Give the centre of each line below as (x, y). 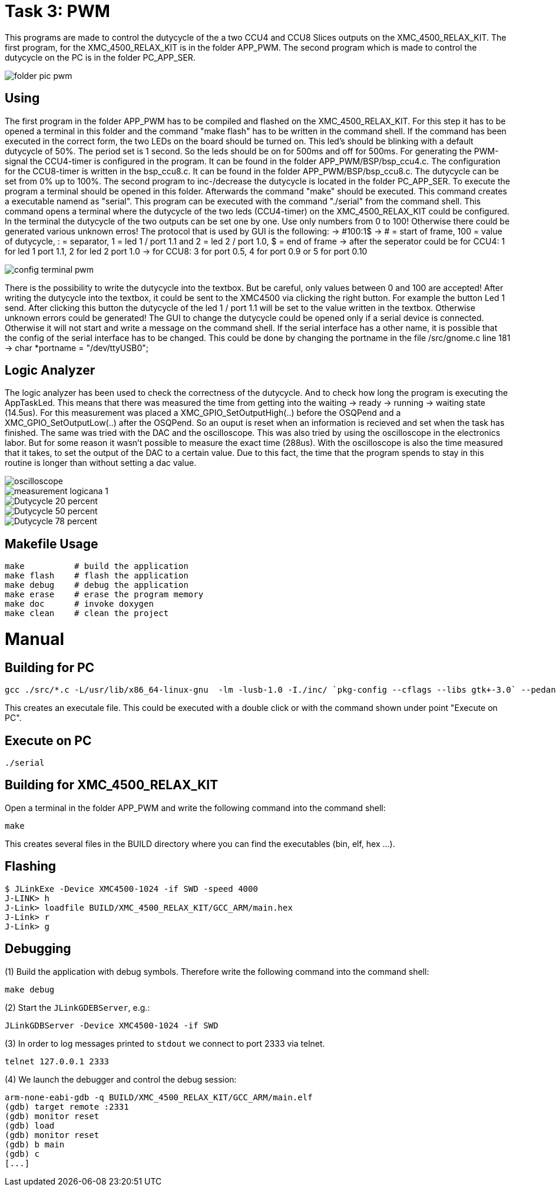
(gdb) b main (35, 1144)
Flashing (31, 866)
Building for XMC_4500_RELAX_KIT (112, 785)
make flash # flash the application (97, 576)
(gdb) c (22, 1154)
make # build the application (97, 566)
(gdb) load (30, 1125)
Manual (35, 639)
